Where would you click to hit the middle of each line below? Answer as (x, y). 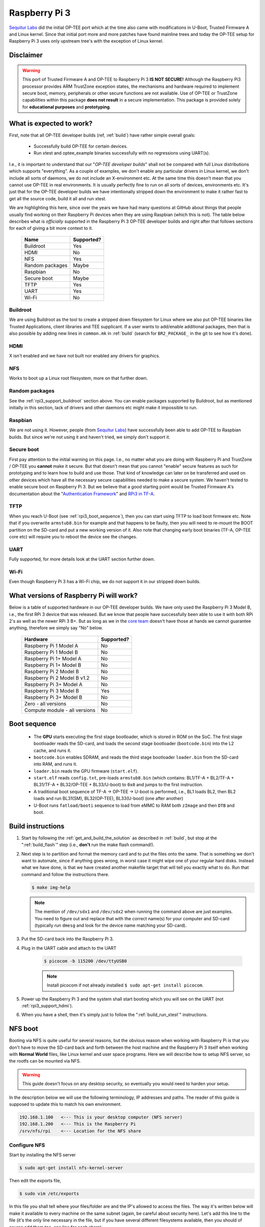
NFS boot (24, 1029)
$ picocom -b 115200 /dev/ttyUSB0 (85, 961)
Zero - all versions (45, 703)
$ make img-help (51, 887)
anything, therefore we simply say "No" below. (56, 628)
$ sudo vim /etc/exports (49, 1194)
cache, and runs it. (53, 750)
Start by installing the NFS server (42, 1155)
